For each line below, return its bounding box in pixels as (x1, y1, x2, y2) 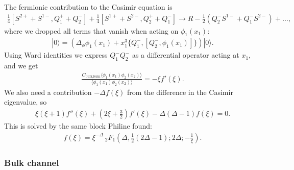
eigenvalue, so (4, 96, 47, 107)
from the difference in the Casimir (127, 86, 233, 97)
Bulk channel (4, 156, 59, 168)
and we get (4, 60, 38, 71)
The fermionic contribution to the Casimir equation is (4, 2, 173, 12)
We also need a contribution (4, 86, 92, 97)
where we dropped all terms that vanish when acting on (4, 25, 179, 36)
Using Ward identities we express (4, 50, 108, 60)
